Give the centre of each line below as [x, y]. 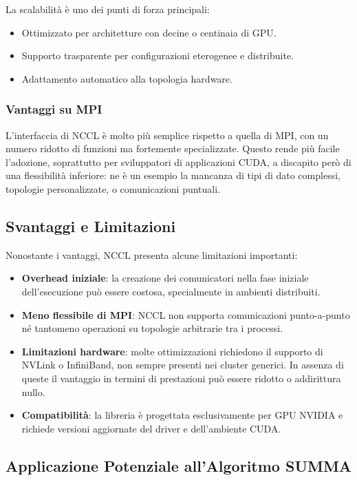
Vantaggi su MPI [54, 109]
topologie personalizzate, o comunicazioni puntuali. [113, 188]
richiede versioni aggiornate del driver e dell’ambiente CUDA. [151, 428]
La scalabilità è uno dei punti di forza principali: [108, 9]
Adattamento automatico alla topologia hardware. [127, 78]
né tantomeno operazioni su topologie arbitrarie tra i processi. [152, 328]
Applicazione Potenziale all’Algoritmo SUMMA [179, 465]
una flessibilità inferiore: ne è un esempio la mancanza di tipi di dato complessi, [173, 175]
